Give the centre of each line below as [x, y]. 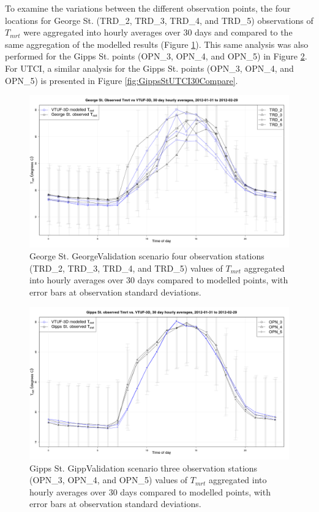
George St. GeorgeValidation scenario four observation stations [147, 256]
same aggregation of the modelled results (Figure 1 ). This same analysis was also [157, 44]
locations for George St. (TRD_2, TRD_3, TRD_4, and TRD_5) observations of [159, 20]
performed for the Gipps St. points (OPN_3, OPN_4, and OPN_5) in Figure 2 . [156, 56]
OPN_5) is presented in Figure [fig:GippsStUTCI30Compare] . [122, 80]
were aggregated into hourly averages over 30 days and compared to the [158, 32]
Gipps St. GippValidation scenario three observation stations [144, 468]
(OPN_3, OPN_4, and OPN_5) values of [109, 480]
